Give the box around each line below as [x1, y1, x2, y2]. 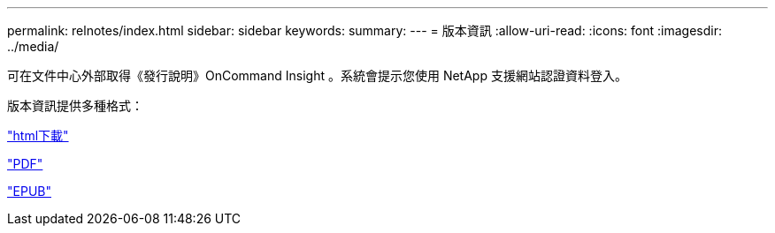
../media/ [7, 39, 59, 54]
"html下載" [7, 128, 69, 143]
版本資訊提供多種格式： [7, 98, 143, 113]
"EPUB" [7, 184, 51, 199]
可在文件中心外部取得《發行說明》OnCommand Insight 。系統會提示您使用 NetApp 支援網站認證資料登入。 [7, 68, 627, 83]
